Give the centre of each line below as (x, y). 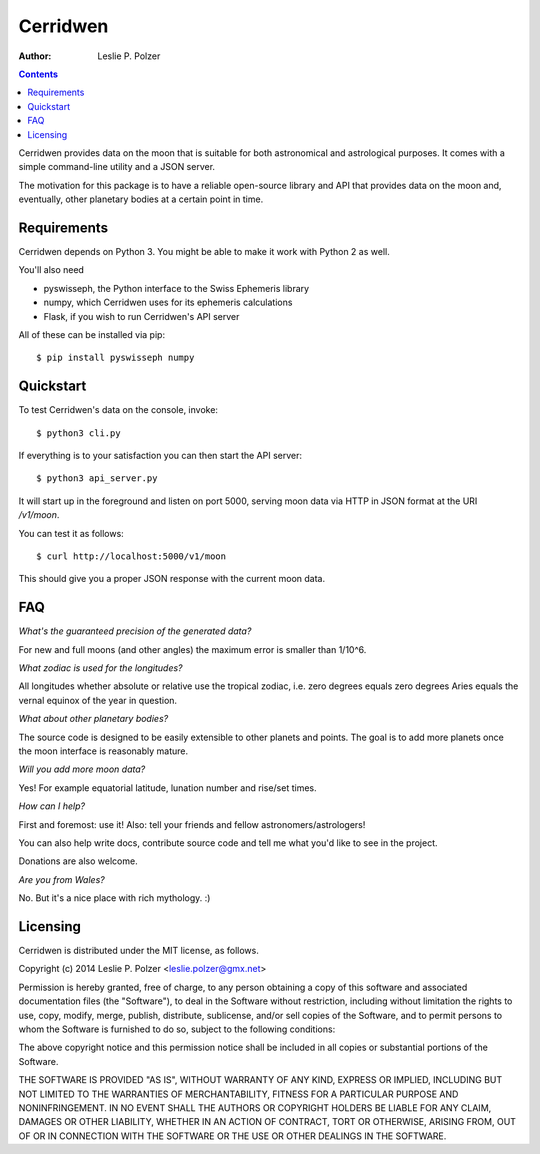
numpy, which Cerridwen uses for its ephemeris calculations (168, 302)
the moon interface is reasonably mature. (103, 751)
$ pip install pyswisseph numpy (115, 358)
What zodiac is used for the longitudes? (101, 668)
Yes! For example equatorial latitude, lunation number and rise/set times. (167, 787)
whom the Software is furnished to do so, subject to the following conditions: (177, 1029)
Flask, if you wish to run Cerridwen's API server (141, 316)
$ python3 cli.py (78, 433)
